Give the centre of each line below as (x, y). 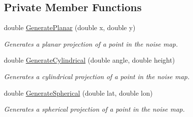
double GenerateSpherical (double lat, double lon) (78, 92)
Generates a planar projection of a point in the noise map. (91, 43)
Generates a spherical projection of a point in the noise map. (95, 109)
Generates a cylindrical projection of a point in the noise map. (97, 76)
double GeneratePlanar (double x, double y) (70, 27)
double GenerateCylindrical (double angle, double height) (89, 60)
